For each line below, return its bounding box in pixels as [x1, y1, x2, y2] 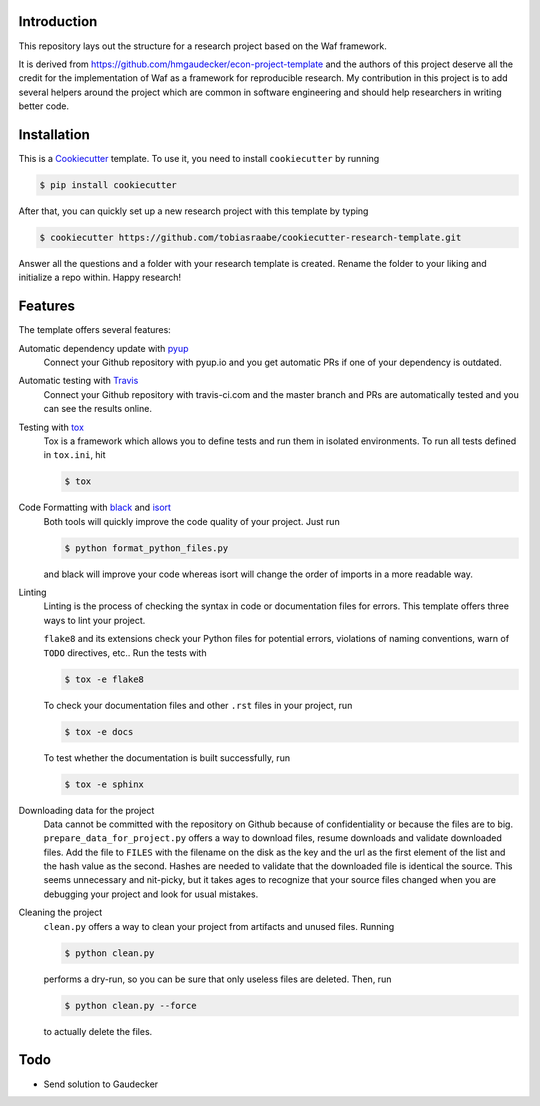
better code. [18, 100, 70, 112]
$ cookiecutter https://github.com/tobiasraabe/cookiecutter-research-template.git [39, 231, 462, 243]
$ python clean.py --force [64, 1000, 197, 1011]
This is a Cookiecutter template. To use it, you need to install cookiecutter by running [18, 152, 380, 164]
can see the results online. [43, 403, 152, 415]
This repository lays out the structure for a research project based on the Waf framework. [18, 40, 387, 52]
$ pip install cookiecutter [39, 179, 177, 190]
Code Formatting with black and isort [18, 501, 172, 514]
